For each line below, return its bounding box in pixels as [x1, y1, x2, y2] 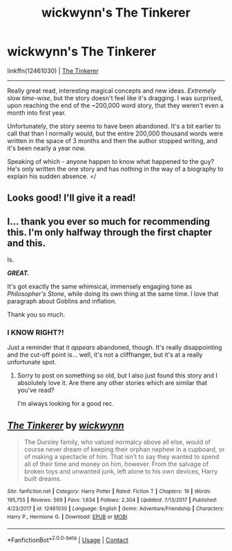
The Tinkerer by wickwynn [7, 420, 124, 431]
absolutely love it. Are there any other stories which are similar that [17, 379, 208, 387]
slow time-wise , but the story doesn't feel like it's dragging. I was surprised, [7, 93, 223, 102]
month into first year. [7, 109, 67, 117]
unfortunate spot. [7, 358, 57, 366]
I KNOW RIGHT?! [7, 328, 64, 337]
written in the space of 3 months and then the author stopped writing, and [7, 136, 217, 144]
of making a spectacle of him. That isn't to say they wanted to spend [23, 453, 220, 461]
